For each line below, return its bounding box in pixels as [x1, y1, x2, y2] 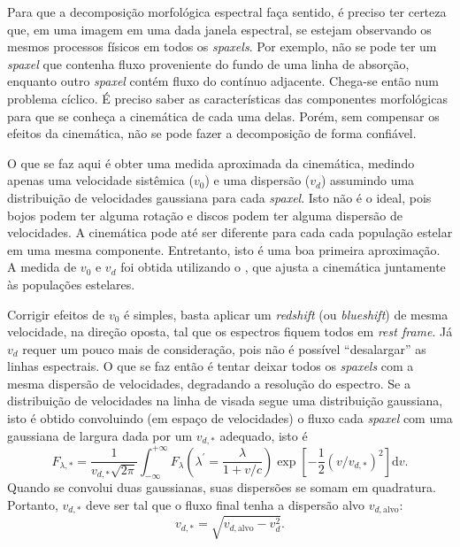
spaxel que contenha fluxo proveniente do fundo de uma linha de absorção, [7, 54, 410, 73]
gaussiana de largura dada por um [7, 426, 193, 444]
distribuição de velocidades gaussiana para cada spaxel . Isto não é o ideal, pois [7, 188, 432, 206]
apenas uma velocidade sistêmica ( [7, 171, 194, 189]
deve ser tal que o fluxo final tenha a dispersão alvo [86, 496, 365, 513]
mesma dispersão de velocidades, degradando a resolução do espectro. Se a [7, 374, 410, 392]
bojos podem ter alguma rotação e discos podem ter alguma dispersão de [7, 205, 402, 224]
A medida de [7, 258, 77, 276]
